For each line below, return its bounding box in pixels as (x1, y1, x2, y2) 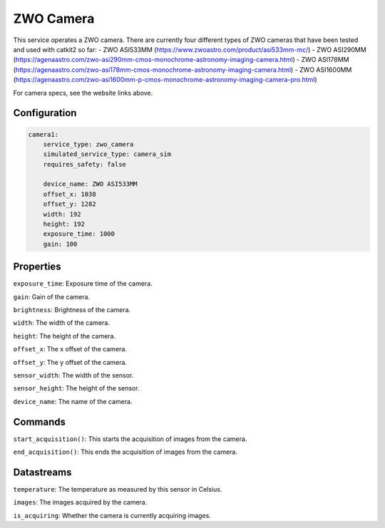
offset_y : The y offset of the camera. (13, 358, 128, 366)
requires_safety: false (43, 160, 126, 168)
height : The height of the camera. (13, 331, 116, 340)
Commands (13, 415, 66, 428)
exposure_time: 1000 (43, 230, 115, 238)
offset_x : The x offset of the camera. (13, 345, 128, 353)
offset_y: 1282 (43, 200, 96, 208)
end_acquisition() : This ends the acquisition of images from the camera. (13, 447, 238, 456)
